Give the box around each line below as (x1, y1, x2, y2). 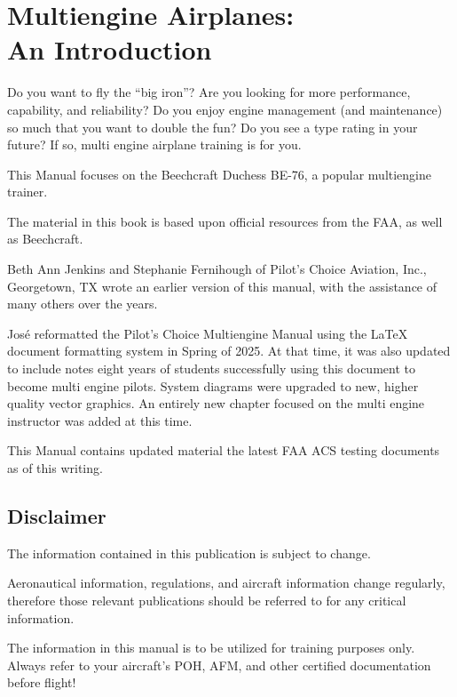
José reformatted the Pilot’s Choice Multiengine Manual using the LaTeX (7, 324, 408, 342)
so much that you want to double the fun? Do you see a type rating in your (7, 117, 418, 136)
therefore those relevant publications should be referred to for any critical (7, 590, 406, 609)
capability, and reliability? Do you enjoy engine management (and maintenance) (7, 100, 443, 118)
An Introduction (7, 31, 212, 68)
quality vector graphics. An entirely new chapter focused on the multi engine (7, 394, 425, 413)
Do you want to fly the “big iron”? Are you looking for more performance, (7, 83, 411, 101)
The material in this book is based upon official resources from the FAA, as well (7, 212, 443, 230)
